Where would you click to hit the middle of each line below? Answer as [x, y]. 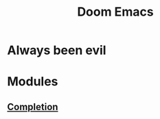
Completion [33, 107]
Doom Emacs [115, 12]
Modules [33, 82]
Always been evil [57, 50]
